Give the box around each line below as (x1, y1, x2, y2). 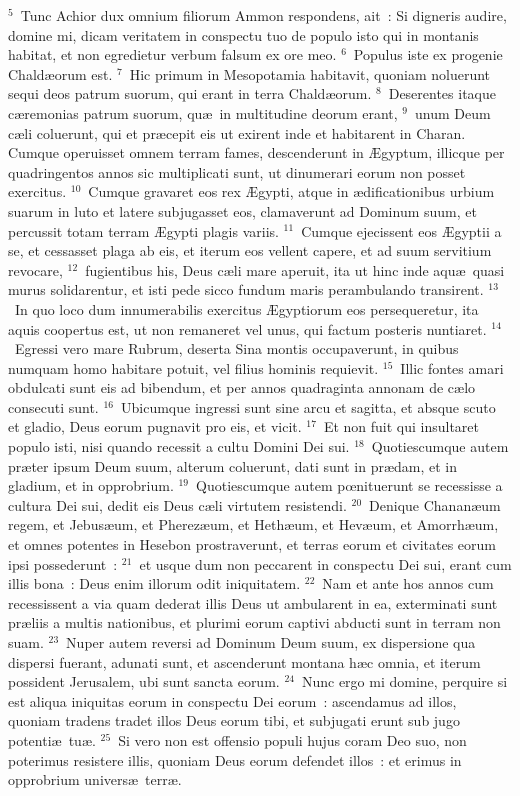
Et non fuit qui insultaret (323, 416, 480, 437)
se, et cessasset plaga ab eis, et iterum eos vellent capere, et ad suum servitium (8, 240, 492, 261)
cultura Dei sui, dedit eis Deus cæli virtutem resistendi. (8, 494, 347, 515)
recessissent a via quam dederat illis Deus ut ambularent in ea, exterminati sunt (8, 592, 498, 613)
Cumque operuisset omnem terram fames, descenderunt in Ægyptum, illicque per (8, 142, 505, 163)
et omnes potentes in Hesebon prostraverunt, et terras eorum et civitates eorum (8, 534, 496, 555)
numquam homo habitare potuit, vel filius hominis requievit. (8, 357, 379, 378)
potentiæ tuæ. (8, 729, 96, 750)
